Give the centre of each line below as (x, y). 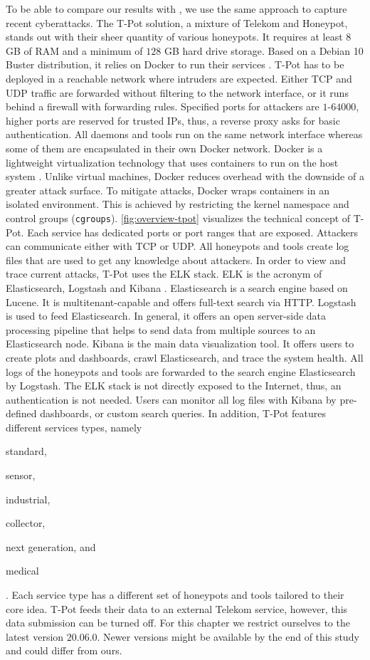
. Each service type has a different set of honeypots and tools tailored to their (175, 595)
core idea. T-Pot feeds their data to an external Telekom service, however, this (177, 608)
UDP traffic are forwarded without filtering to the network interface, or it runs (177, 92)
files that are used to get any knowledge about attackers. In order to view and (176, 260)
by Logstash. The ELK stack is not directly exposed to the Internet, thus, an (174, 386)
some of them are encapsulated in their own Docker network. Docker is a (164, 148)
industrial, (28, 499)
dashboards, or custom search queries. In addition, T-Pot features (183, 413)
